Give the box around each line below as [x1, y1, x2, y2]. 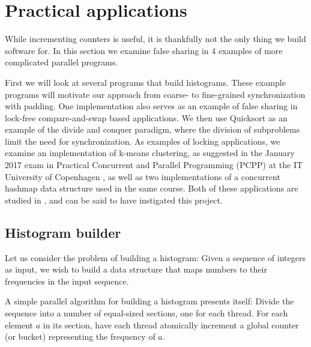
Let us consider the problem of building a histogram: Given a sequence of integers [5, 251, 306, 264]
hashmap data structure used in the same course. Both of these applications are [5, 182, 298, 195]
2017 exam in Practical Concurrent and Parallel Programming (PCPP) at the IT [5, 158, 303, 171]
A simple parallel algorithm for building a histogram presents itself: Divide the [5, 295, 294, 307]
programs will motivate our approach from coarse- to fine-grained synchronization [5, 88, 306, 100]
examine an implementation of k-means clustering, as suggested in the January [5, 146, 295, 159]
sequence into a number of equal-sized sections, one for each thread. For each [5, 307, 288, 319]
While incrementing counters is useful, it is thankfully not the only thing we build [5, 32, 306, 45]
